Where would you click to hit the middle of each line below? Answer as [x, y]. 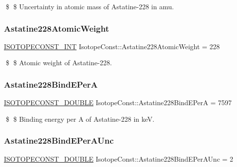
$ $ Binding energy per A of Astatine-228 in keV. [80, 119]
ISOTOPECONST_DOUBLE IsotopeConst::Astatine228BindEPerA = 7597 [118, 102]
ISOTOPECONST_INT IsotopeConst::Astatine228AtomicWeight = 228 [112, 46]
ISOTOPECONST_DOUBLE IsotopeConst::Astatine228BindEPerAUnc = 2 [119, 158]
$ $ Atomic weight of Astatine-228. [59, 63]
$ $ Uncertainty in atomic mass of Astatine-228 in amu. [90, 6]
